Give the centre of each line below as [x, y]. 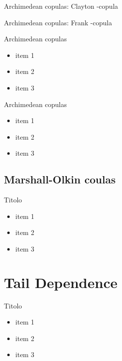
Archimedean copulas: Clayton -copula [61, 6]
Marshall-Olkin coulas [60, 179]
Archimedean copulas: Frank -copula [58, 22]
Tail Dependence [61, 282]
